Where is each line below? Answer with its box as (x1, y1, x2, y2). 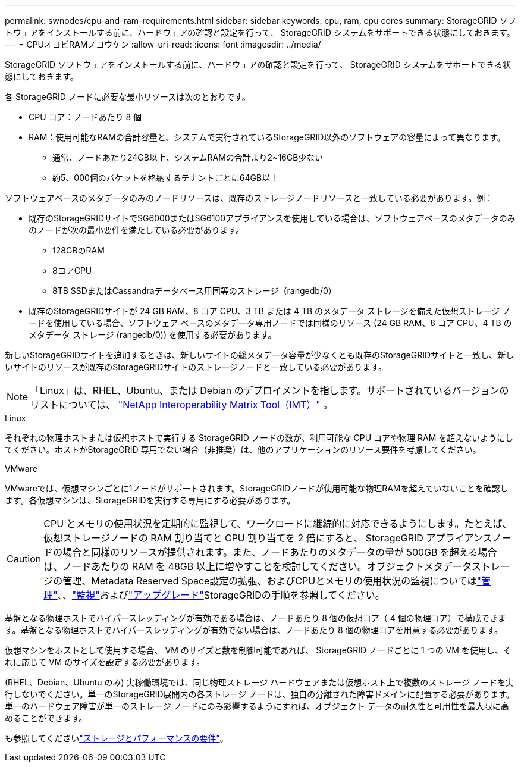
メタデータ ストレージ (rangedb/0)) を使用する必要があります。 (29, 330, 277, 340)
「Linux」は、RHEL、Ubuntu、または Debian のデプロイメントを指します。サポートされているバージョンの (30, 384, 509, 396)
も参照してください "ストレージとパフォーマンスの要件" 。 (5, 733, 228, 743)
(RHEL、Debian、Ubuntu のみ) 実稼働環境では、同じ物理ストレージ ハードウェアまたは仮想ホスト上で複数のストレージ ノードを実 (5, 677, 514, 687)
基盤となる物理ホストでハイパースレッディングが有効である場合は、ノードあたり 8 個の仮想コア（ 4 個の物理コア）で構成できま (5, 613, 506, 623)
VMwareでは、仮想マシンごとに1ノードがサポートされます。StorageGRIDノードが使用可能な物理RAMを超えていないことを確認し (5, 483, 509, 493)
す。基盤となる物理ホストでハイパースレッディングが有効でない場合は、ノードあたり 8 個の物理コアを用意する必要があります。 (5, 625, 503, 635)
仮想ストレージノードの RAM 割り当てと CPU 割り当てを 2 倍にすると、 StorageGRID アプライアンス (43, 532, 492, 544)
